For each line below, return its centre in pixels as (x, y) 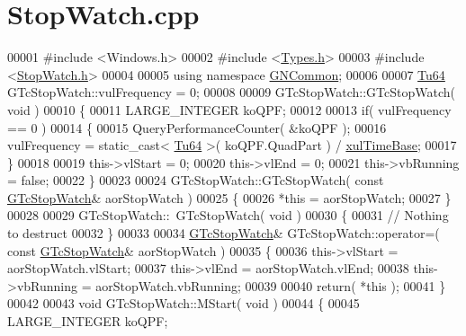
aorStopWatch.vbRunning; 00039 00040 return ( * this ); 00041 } (271, 285)
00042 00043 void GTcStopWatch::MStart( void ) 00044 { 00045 (184, 303)
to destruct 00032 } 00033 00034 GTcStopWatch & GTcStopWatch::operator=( (224, 233)
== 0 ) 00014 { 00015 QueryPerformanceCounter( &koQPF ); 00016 (197, 127)
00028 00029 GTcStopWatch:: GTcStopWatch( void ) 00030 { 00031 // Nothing (228, 215)
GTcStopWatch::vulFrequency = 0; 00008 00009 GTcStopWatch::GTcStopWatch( (231, 92)
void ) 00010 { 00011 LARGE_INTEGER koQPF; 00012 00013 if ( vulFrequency (229, 109)
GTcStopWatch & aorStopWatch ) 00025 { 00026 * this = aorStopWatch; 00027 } (229, 197)
